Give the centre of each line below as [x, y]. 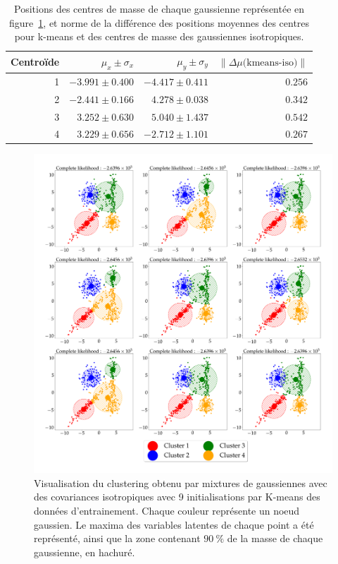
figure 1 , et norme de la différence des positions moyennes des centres [159, 22]
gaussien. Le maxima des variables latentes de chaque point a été [174, 524]
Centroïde [35, 62]
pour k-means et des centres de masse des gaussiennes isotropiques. [159, 36]
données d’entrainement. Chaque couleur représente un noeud [167, 511]
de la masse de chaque [275, 538]
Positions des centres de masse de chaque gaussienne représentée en [159, 8]
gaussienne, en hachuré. [84, 552]
